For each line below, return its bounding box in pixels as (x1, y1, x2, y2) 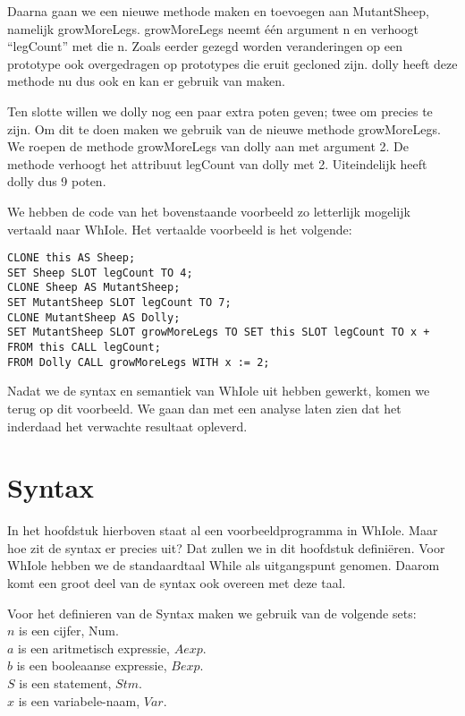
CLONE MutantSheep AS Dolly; (7, 311, 181, 324)
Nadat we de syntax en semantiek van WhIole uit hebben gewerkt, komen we (7, 381, 430, 400)
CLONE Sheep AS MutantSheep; (7, 281, 181, 294)
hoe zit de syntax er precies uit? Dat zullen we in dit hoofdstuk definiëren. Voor (7, 538, 445, 557)
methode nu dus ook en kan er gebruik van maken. (7, 72, 285, 90)
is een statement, (19, 674, 112, 693)
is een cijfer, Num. (19, 621, 119, 640)
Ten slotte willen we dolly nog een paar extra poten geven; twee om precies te (7, 101, 433, 120)
